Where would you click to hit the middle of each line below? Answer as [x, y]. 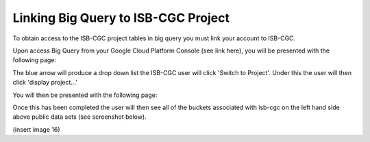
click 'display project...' [45, 83]
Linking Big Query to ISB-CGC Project [121, 18]
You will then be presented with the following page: [85, 95]
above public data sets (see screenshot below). [79, 117]
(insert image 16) [37, 129]
